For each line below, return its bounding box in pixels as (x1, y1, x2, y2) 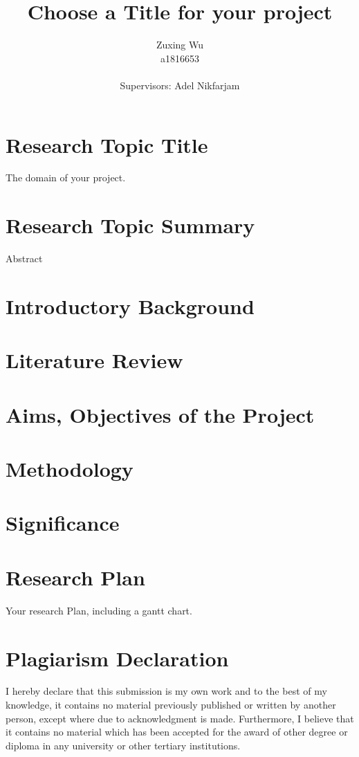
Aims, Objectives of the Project (6, 400, 315, 428)
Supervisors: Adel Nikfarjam (120, 77, 240, 92)
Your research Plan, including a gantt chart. (6, 603, 192, 617)
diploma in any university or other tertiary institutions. (6, 738, 241, 752)
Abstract (6, 251, 43, 266)
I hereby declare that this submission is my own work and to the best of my (6, 684, 327, 698)
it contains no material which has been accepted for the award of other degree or (6, 724, 348, 739)
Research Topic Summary (6, 211, 255, 239)
